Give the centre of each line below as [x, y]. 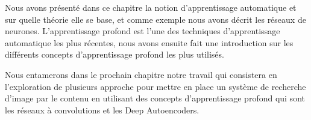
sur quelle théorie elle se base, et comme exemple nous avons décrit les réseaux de [155, 19]
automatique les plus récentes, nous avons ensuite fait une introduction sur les [149, 42]
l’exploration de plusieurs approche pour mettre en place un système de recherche [155, 86]
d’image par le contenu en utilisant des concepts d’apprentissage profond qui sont [155, 98]
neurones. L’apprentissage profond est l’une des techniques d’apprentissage [143, 31]
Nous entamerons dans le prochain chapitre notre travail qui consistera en [141, 74]
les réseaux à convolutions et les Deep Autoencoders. [102, 109]
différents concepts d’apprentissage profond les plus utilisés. [115, 54]
